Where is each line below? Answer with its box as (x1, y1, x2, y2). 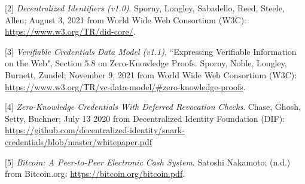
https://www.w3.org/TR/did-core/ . (5, 25, 136, 38)
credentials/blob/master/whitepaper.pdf (5, 135, 152, 148)
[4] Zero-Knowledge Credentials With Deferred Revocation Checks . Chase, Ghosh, (5, 100, 301, 113)
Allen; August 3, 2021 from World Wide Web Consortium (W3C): (5, 13, 246, 26)
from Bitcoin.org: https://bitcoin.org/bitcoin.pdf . (5, 167, 185, 180)
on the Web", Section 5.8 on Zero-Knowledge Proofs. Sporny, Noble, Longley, (5, 57, 287, 69)
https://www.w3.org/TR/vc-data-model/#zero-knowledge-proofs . (5, 80, 246, 93)
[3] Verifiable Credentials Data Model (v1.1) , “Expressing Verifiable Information (5, 45, 297, 57)
